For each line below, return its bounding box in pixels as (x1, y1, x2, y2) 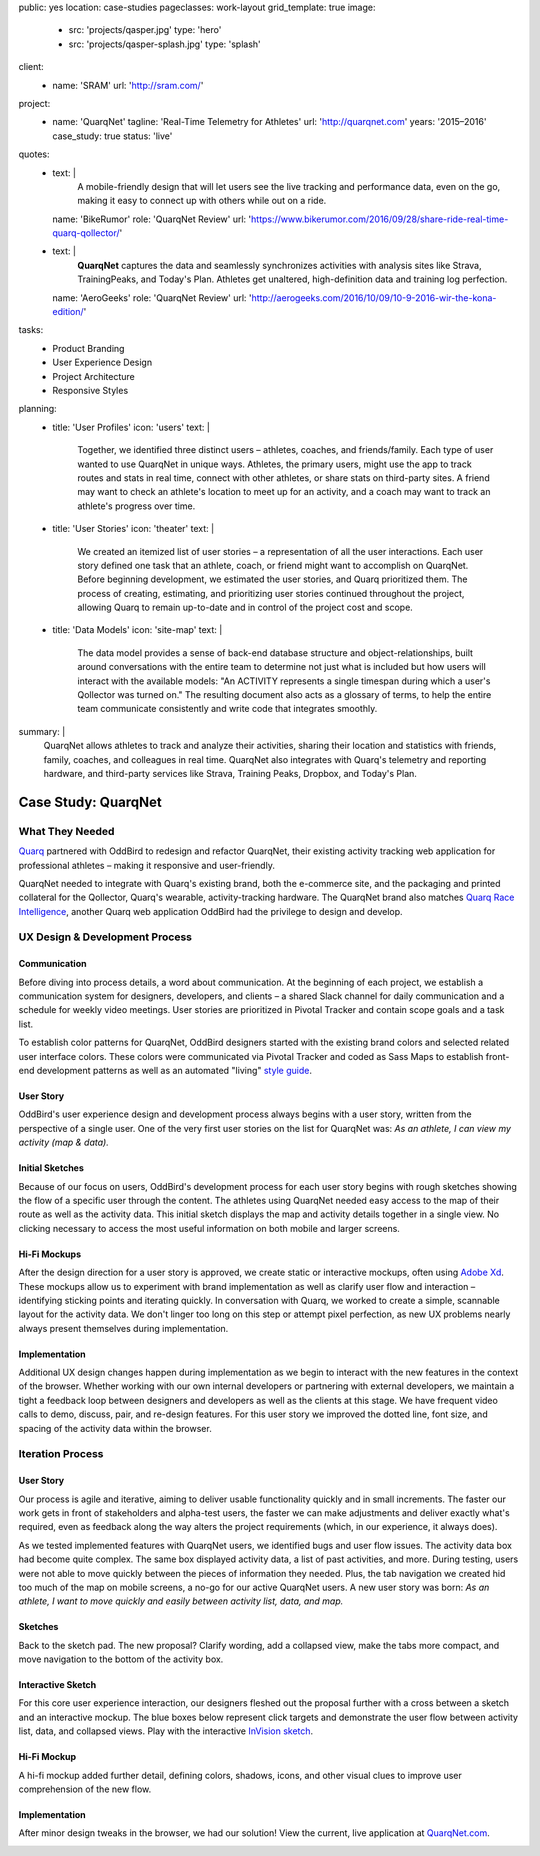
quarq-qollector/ (52, 227, 120, 239)
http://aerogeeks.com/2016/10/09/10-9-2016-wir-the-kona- (251, 291, 497, 304)
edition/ (52, 306, 84, 318)
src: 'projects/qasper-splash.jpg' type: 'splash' (68, 38, 262, 50)
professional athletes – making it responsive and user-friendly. (18, 859, 275, 871)
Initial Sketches (18, 1162, 85, 1174)
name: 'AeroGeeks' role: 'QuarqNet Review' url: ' (52, 291, 252, 304)
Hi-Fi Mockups (18, 1248, 82, 1260)
